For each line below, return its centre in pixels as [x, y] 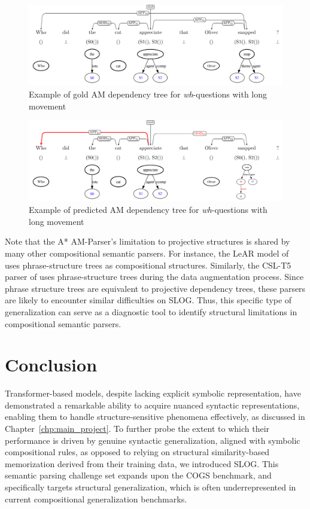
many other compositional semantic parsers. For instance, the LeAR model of [147, 253]
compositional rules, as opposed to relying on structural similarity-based [137, 452]
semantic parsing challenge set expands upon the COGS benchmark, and [138, 475]
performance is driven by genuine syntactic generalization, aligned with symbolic [153, 440]
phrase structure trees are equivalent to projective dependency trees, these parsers [155, 288]
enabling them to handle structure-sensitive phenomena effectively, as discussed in [155, 417]
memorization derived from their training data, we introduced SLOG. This [142, 463]
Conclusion [51, 365]
